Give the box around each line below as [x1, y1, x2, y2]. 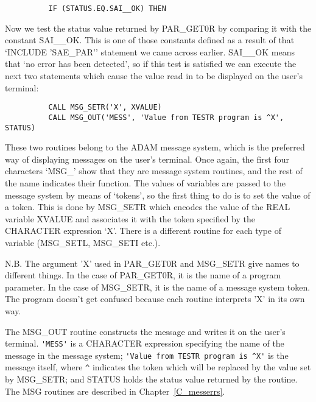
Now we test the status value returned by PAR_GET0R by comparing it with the [5, 21, 312, 34]
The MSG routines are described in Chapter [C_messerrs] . [5, 384, 225, 397]
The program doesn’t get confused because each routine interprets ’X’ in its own [5, 292, 305, 305]
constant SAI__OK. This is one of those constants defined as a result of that [5, 33, 295, 46]
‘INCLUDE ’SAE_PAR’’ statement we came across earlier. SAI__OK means [5, 45, 295, 58]
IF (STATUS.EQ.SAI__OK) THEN [48, 4, 166, 13]
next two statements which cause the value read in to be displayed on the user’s [5, 69, 303, 82]
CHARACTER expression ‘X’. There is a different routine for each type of [5, 224, 282, 237]
